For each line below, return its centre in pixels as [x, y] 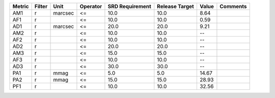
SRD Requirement [129, 6]
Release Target [176, 6]
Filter [41, 6]
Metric [21, 6]
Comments [233, 6]
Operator [91, 6]
